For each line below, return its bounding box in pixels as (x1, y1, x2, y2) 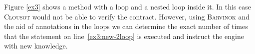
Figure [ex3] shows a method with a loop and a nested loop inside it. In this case (4, 1, 251, 11)
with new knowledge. (4, 40, 68, 51)
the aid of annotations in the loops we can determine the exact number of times (4, 21, 248, 31)
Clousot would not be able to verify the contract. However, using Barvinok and (4, 11, 250, 21)
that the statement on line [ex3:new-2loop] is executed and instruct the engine (4, 30, 244, 41)
